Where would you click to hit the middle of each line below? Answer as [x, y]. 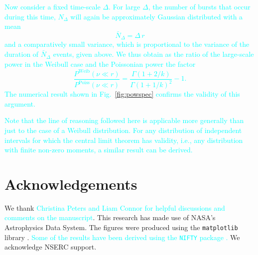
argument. [20, 103]
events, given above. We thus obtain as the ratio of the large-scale [153, 54]
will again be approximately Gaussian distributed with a [157, 16]
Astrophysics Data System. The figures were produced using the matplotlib [121, 227]
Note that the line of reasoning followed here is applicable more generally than [124, 120]
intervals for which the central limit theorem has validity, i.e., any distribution [124, 140]
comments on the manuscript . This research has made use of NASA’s [110, 217]
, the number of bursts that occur [199, 6]
